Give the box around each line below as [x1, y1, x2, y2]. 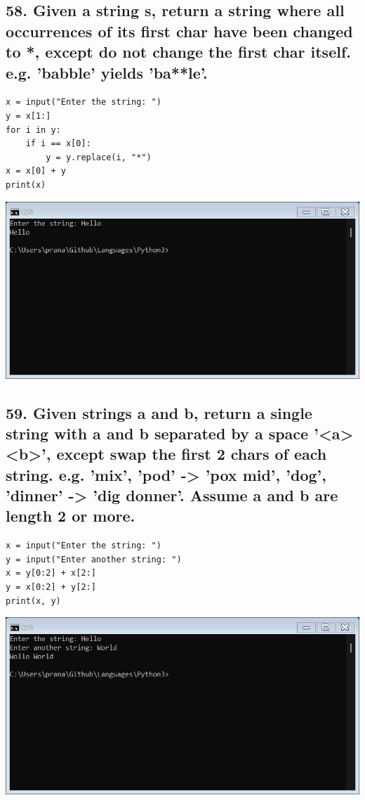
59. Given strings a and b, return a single [6, 401, 312, 423]
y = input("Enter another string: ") [6, 554, 182, 564]
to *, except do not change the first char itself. [6, 41, 351, 63]
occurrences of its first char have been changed [6, 20, 353, 41]
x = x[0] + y [6, 166, 66, 176]
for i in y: [6, 124, 61, 135]
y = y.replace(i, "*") [46, 152, 152, 162]
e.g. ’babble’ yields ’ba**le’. [6, 61, 208, 83]
